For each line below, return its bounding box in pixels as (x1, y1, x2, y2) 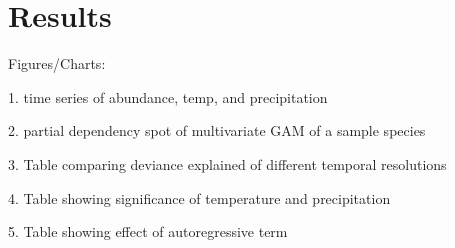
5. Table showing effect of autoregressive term (8, 221, 288, 242)
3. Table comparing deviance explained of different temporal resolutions (8, 153, 447, 174)
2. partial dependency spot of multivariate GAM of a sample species (8, 120, 426, 141)
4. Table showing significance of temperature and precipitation (8, 187, 391, 208)
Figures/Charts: (8, 53, 106, 74)
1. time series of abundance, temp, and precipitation (8, 86, 328, 107)
